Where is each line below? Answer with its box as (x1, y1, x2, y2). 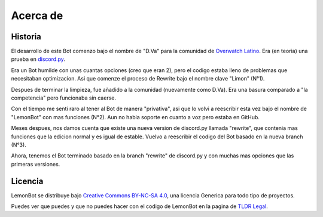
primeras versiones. (11, 160, 60, 168)
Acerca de (11, 9, 63, 22)
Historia (11, 32, 42, 42)
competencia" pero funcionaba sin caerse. (11, 94, 117, 101)
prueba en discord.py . (11, 55, 66, 63)
